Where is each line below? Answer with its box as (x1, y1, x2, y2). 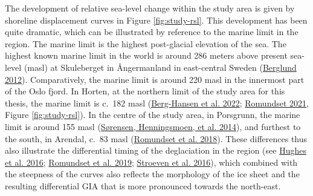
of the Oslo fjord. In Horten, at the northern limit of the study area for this (5, 85, 285, 97)
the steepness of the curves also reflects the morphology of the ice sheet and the (5, 168, 300, 180)
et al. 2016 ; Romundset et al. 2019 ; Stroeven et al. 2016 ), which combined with (5, 155, 298, 168)
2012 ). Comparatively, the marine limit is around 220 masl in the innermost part (5, 73, 305, 85)
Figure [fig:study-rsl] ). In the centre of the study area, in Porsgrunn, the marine (5, 108, 300, 121)
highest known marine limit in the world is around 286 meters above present (5, 49, 288, 62)
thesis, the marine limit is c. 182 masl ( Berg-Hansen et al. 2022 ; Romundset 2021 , (5, 96, 309, 109)
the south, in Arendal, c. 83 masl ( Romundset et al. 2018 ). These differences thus (5, 132, 308, 145)
